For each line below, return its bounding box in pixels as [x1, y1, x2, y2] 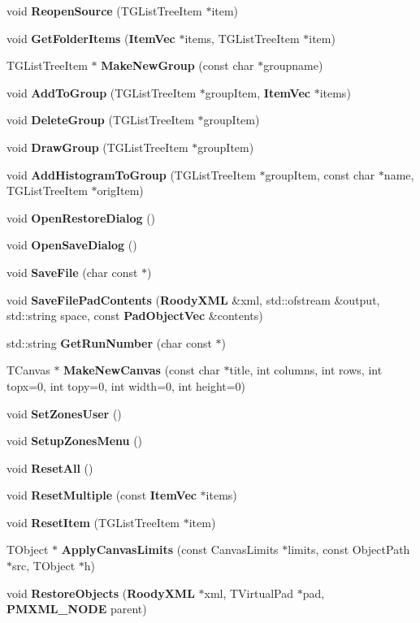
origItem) [97, 182, 144, 199]
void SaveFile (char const [6, 263, 138, 280]
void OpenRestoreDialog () [6, 209, 156, 226]
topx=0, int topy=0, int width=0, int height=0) [6, 377, 246, 394]
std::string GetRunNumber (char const [6, 334, 212, 351]
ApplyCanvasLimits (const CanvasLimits [61, 541, 279, 558]
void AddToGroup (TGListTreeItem [6, 84, 197, 101]
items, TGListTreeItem [184, 29, 300, 46]
